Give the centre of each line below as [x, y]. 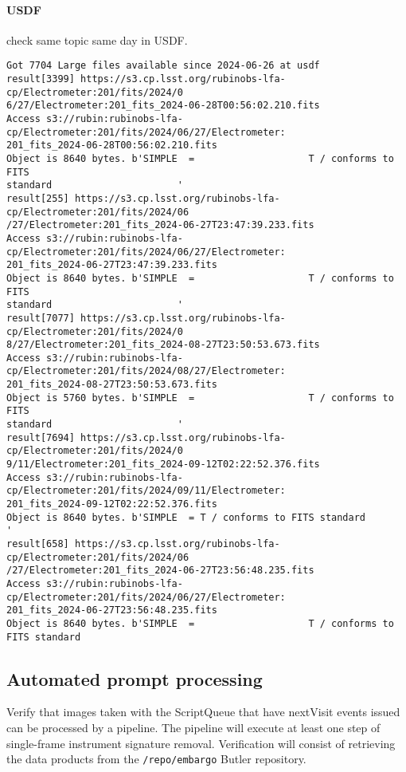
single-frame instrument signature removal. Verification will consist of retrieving [201, 743]
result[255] [38, 198]
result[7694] [41, 437]
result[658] [38, 544]
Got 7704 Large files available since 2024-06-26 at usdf [163, 66]
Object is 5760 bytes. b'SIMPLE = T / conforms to [200, 398]
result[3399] [41, 79]
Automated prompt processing [135, 678]
